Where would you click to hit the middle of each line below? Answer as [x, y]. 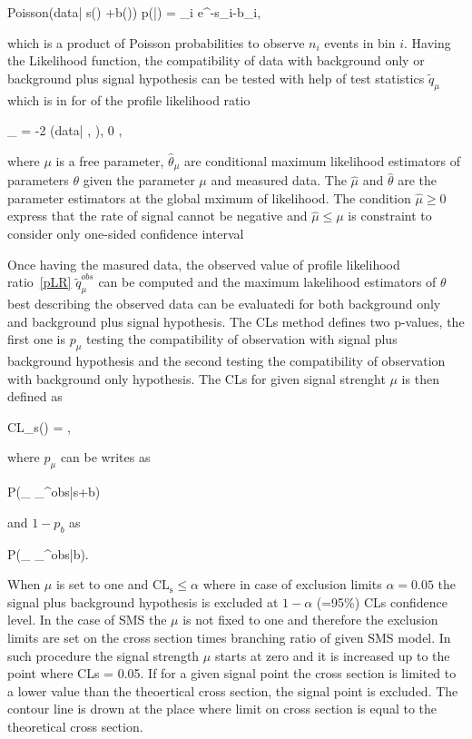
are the [418, 180]
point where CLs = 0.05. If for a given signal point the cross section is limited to [232, 673]
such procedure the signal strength [103, 655]
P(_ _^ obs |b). [48, 553]
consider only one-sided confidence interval [126, 233]
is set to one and [102, 584]
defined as [35, 396]
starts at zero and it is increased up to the [332, 655]
